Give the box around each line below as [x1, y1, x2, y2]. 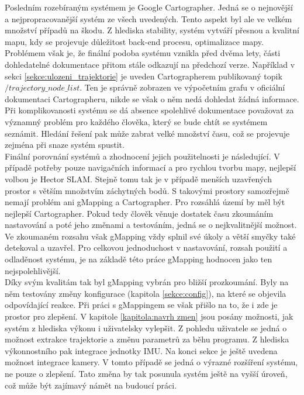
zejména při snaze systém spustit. [5, 138, 125, 151]
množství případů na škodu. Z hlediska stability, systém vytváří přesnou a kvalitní [5, 24, 299, 36]
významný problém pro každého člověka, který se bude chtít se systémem [5, 115, 268, 127]
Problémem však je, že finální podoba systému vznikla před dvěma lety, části [5, 47, 281, 59]
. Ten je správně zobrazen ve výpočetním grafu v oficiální [80, 81, 285, 93]
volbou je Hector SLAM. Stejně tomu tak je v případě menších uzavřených [5, 172, 272, 185]
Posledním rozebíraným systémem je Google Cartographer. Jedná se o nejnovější [5, 1, 293, 13]
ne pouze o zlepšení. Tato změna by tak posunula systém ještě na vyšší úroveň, [5, 368, 288, 379]
